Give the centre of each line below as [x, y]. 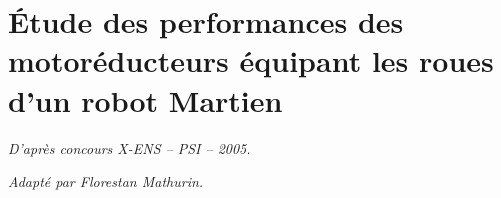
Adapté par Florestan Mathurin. [106, 181]
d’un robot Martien [145, 99]
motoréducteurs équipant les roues [251, 60]
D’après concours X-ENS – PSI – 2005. [129, 147]
